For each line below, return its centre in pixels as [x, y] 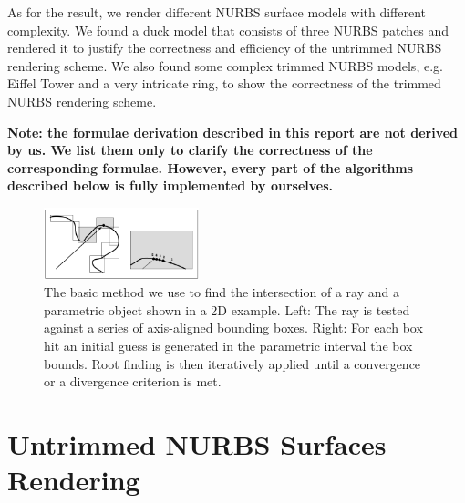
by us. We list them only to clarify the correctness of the [190, 150]
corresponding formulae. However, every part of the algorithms [211, 167]
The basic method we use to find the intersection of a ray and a [222, 292]
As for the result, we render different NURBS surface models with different [217, 12]
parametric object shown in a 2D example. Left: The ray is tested [227, 309]
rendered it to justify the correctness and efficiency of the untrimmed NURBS [225, 48]
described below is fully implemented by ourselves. [170, 185]
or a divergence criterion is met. [133, 381]
